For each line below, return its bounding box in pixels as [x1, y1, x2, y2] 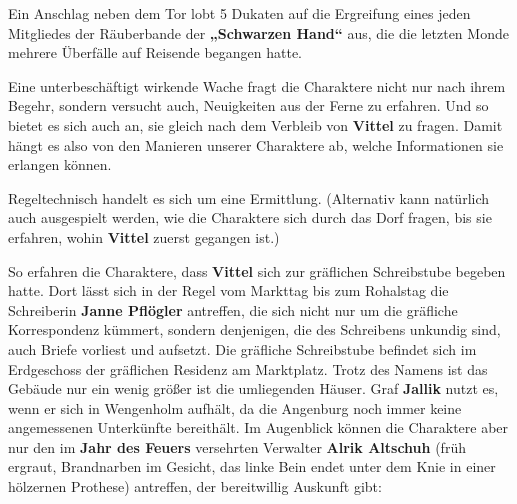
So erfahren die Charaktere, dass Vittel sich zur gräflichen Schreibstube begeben [8, 260, 506, 281]
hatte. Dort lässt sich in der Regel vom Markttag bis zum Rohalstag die [8, 280, 449, 301]
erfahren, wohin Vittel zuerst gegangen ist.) [8, 226, 280, 247]
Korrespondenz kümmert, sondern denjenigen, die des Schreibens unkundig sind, [8, 319, 501, 340]
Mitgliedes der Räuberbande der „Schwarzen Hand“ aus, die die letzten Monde [8, 22, 509, 43]
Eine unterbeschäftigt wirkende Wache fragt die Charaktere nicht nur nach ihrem [8, 75, 506, 96]
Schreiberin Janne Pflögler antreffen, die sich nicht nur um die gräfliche [8, 299, 458, 320]
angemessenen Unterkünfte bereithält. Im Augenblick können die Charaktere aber [8, 417, 509, 438]
